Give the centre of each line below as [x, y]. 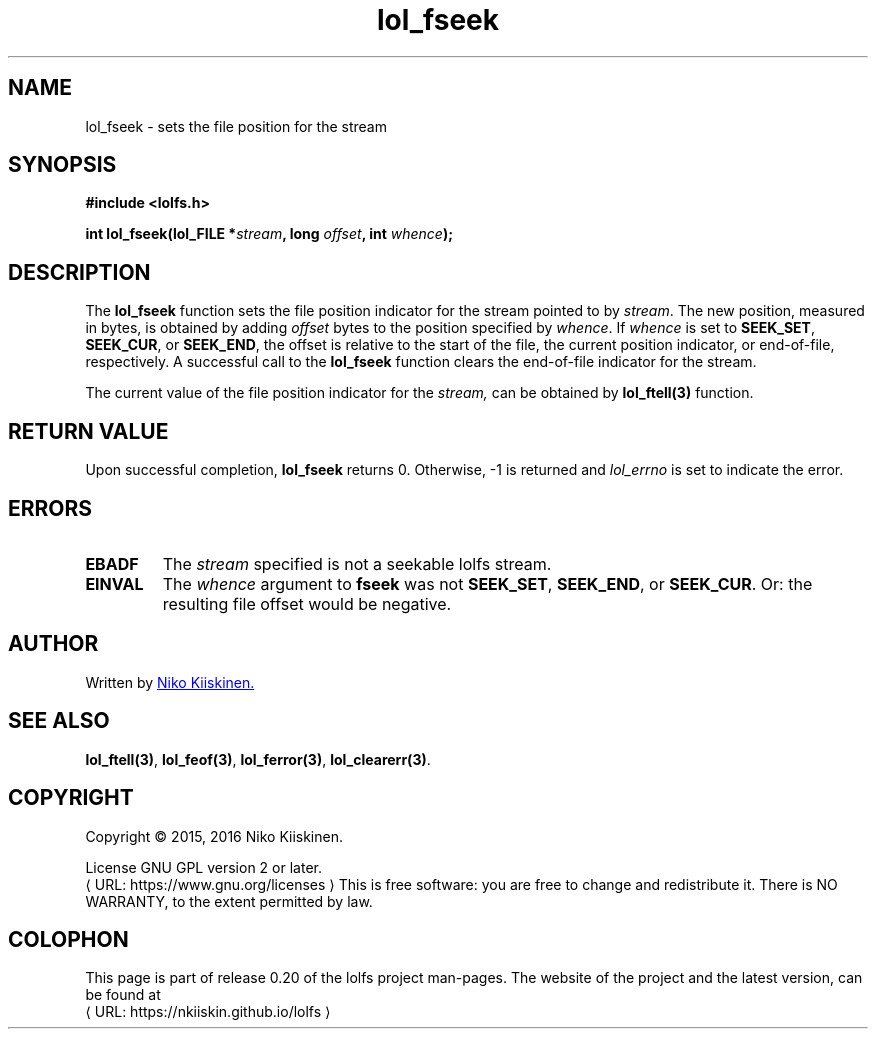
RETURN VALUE [88, 431]
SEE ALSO [59, 721]
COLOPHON [68, 939]
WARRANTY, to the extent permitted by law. [229, 901]
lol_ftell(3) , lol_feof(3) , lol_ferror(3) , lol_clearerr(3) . [258, 759]
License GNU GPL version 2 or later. [203, 867]
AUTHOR [53, 644]
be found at [123, 995]
